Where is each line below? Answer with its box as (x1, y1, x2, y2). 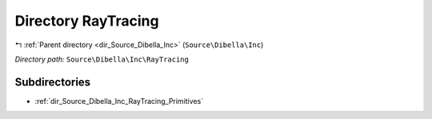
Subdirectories (14, 75, 91, 89)
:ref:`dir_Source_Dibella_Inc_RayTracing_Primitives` (34, 96, 204, 105)
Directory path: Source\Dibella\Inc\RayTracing (14, 54, 190, 64)
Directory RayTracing (14, 12, 159, 30)
